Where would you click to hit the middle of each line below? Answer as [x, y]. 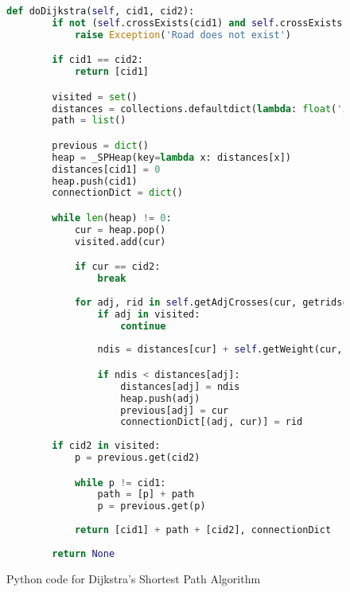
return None [84, 553]
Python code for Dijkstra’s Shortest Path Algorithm [134, 578]
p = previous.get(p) [152, 506]
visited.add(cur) [120, 241]
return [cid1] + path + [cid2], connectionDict [203, 530]
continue [143, 326]
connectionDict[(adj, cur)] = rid [212, 422]
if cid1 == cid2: [97, 60]
